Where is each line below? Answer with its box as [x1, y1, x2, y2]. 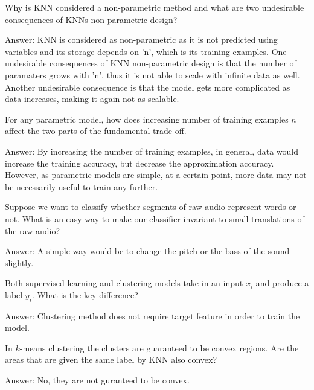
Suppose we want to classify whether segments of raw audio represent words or [5, 200, 296, 213]
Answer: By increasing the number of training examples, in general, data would [5, 144, 298, 157]
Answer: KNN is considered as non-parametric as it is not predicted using [5, 33, 278, 46]
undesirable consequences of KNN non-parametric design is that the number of [5, 57, 296, 69]
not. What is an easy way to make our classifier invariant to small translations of [5, 212, 304, 225]
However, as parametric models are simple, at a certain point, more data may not [5, 168, 307, 181]
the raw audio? [5, 224, 60, 237]
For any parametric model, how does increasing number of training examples [5, 112, 289, 125]
